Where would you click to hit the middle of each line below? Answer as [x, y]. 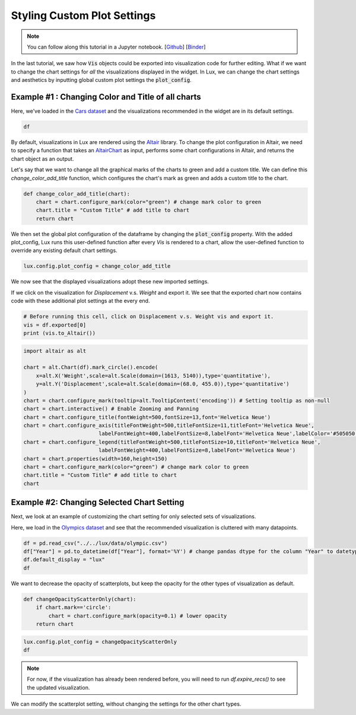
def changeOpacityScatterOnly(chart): [80, 599]
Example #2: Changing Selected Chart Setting [98, 502]
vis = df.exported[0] [55, 325]
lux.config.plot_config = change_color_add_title [97, 266]
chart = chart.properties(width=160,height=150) [96, 459]
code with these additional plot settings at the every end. [80, 301]
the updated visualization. [58, 687]
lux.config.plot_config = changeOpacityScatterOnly [100, 641]
